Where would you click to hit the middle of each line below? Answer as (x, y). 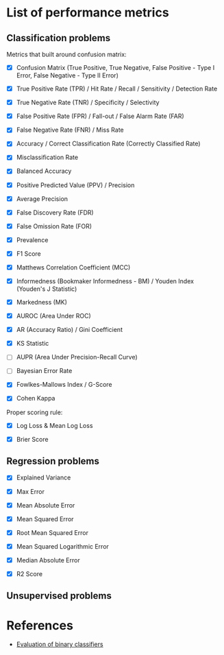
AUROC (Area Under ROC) (54, 316)
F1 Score (29, 253)
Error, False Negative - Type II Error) (67, 75)
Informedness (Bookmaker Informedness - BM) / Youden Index (105, 281)
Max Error (30, 491)
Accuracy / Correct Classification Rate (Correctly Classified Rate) (108, 144)
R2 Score (29, 573)
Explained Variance (43, 477)
